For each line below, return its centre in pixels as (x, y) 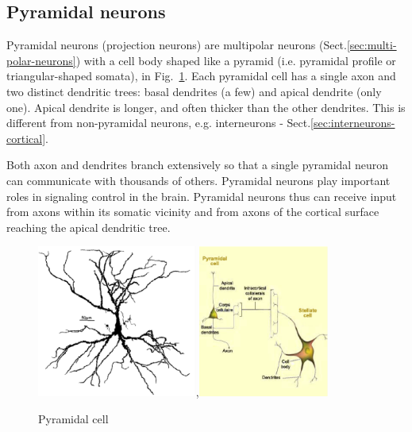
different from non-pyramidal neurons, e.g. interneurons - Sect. (159, 123)
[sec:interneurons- (353, 123)
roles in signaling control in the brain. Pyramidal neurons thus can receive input (202, 196)
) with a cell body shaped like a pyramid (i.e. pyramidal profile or (236, 60)
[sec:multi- (372, 45)
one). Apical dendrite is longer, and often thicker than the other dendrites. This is (206, 107)
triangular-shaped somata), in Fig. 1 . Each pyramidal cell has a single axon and (201, 76)
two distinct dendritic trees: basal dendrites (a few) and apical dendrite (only (194, 91)
